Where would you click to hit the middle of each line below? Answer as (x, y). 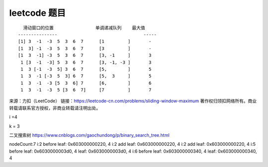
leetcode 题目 (37, 13)
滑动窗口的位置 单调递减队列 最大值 (84, 28)
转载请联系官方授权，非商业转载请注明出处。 (55, 108)
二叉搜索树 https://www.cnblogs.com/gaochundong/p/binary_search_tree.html (89, 135)
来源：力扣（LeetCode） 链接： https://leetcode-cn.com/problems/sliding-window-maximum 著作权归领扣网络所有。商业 (133, 101)
